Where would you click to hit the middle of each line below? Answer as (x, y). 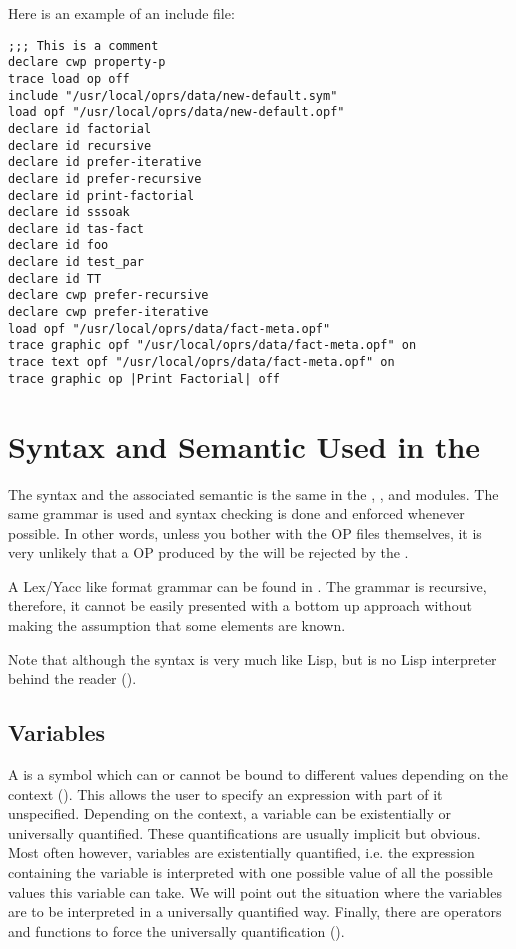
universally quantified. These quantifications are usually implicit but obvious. (244, 832)
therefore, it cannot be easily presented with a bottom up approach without (240, 605)
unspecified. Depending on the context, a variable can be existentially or (230, 813)
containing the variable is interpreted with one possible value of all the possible (250, 872)
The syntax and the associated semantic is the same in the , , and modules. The (253, 493)
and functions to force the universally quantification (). (176, 930)
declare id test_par (76, 262)
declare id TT (55, 278)
